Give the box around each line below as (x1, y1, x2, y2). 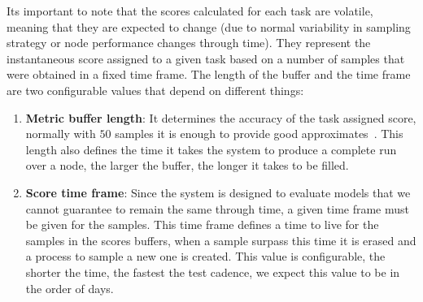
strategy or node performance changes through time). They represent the (7, 34, 371, 51)
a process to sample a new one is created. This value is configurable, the (25, 248, 386, 265)
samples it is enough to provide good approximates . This (115, 125, 403, 142)
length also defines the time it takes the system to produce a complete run (25, 140, 397, 157)
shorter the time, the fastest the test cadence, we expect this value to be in (25, 263, 400, 280)
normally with (25, 125, 96, 142)
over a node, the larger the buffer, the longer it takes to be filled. (25, 157, 349, 174)
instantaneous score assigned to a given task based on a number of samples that (7, 50, 405, 67)
